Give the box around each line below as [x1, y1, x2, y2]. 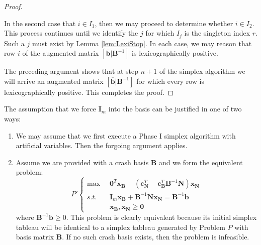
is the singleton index [184, 28, 250, 38]
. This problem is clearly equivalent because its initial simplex [66, 211, 257, 222]
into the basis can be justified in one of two [108, 103, 242, 114]
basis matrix [16, 231, 54, 242]
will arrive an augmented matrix [4, 75, 104, 86]
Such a [4, 38, 25, 48]
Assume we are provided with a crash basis [16, 157, 149, 167]
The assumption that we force [4, 103, 96, 114]
